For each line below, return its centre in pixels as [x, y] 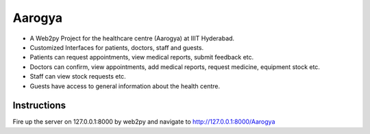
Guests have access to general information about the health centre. [125, 86]
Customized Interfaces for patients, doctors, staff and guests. [117, 47]
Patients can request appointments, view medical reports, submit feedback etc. [142, 57]
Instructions [39, 106]
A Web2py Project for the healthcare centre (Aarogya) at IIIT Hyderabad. [132, 38]
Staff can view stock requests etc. [78, 77]
